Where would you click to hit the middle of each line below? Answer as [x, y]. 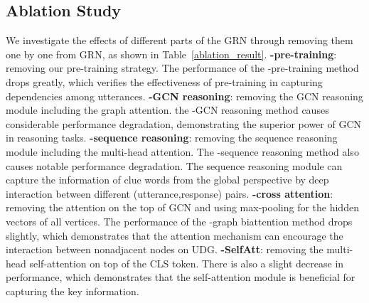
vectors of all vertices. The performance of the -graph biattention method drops [179, 221]
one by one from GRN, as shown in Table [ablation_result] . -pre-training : [171, 54]
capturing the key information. [73, 291]
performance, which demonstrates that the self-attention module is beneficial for [181, 277]
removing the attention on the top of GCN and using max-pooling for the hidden [182, 207]
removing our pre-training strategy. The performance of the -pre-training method [182, 68]
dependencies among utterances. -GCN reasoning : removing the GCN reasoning [184, 96]
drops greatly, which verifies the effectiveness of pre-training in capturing [164, 81]
